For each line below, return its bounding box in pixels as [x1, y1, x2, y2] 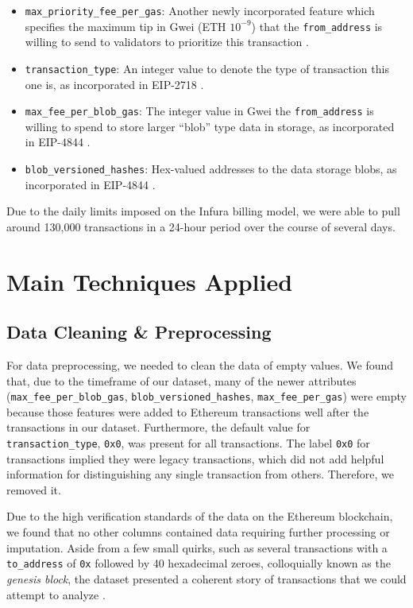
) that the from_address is [251, 17, 383, 34]
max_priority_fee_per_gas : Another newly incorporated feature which [25, 2, 375, 18]
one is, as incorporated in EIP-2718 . [25, 76, 204, 92]
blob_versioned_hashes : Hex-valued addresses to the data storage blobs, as [25, 161, 397, 176]
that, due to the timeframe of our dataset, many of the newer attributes [6, 372, 357, 389]
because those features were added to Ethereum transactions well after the [6, 403, 369, 420]
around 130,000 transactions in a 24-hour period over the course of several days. [6, 218, 396, 234]
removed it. [6, 481, 61, 498]
